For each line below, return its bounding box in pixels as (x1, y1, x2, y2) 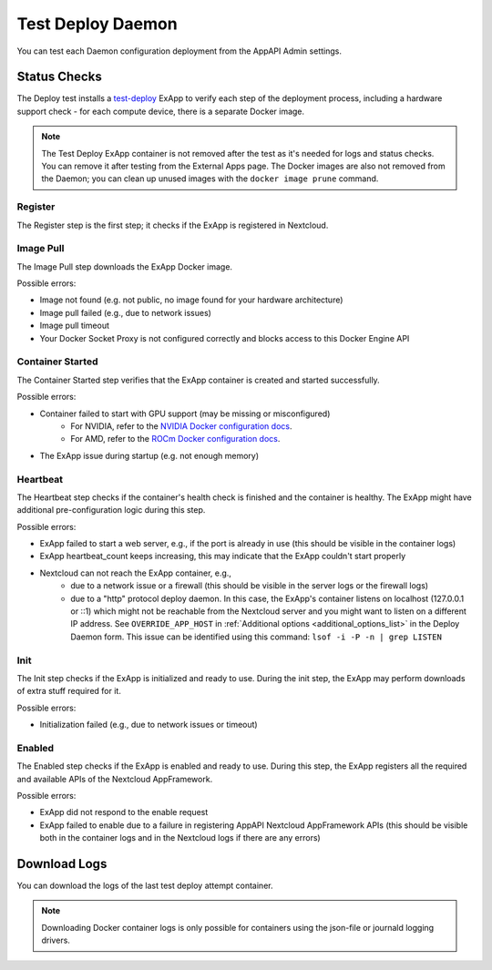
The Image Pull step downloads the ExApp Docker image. (16, 260, 232, 272)
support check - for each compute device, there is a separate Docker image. (16, 106, 305, 117)
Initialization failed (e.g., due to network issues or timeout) (39, 720, 259, 730)
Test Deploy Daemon (16, 14, 178, 34)
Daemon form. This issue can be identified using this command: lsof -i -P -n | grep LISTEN (70, 631, 442, 642)
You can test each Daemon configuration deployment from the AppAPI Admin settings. (16, 46, 342, 56)
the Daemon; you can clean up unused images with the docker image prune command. (41, 173, 379, 184)
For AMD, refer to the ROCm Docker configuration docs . (70, 434, 281, 444)
